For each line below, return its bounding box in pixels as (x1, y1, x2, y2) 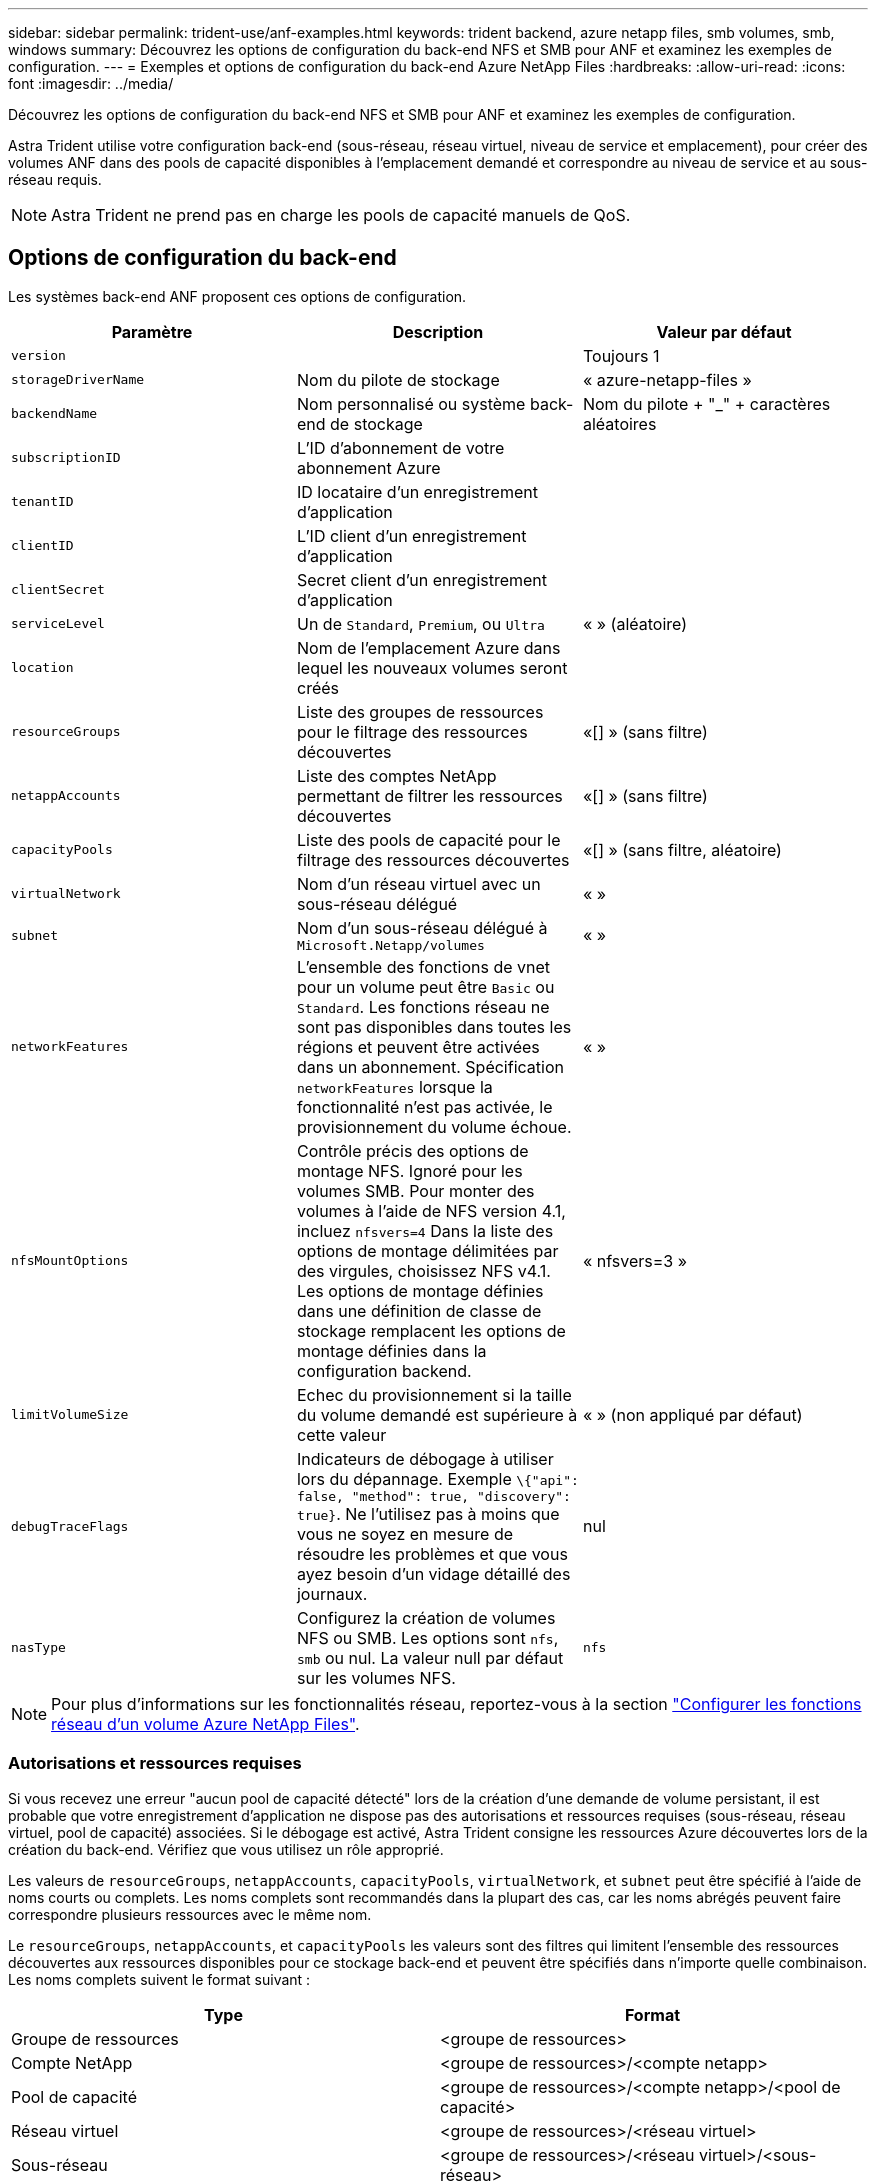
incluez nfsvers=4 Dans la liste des (296, 1220, 554, 1241)
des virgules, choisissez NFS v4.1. (296, 1260, 551, 1281)
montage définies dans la (296, 1340, 487, 1361)
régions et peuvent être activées (296, 1036, 540, 1057)
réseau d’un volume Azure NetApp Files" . (51, 1713, 360, 1734)
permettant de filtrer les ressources (296, 785, 563, 806)
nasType (11, 1640, 66, 1656)
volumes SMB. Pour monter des (296, 1180, 535, 1201)
